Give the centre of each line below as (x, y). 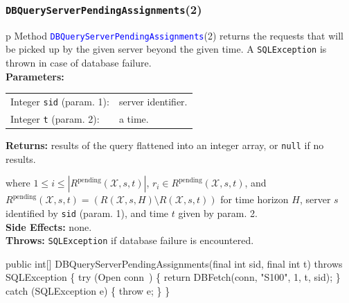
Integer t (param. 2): (55, 118)
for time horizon (254, 199)
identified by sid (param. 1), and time (87, 213)
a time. (134, 118)
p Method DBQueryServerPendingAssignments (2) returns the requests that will (174, 35)
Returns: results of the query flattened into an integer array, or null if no (165, 145)
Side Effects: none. (49, 226)
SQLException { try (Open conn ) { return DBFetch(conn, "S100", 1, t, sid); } (173, 277)
